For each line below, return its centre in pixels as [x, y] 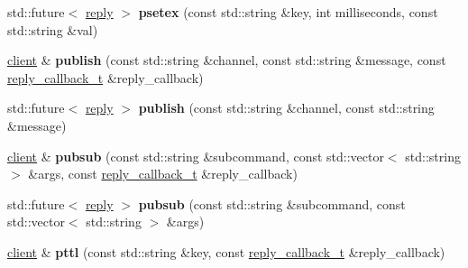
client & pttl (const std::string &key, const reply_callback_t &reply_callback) [226, 251]
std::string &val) [53, 29]
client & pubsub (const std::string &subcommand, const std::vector [196, 156]
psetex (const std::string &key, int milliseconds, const [288, 12]
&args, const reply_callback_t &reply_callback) [163, 174]
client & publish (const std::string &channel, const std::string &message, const [227, 60]
